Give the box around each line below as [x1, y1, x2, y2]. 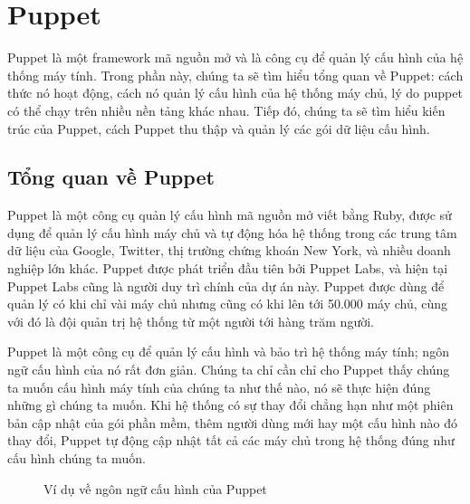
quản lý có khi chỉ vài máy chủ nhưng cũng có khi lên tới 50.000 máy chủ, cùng [7, 294, 448, 313]
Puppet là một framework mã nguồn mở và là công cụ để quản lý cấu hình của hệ [7, 48, 464, 67]
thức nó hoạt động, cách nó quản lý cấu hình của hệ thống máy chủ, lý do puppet [7, 83, 463, 102]
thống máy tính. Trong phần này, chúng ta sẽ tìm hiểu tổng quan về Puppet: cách [7, 65, 464, 84]
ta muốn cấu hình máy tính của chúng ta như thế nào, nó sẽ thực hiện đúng [7, 377, 431, 396]
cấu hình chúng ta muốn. [7, 449, 146, 468]
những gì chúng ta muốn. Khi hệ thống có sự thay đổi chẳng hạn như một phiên [7, 395, 454, 414]
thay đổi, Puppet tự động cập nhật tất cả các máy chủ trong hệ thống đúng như [7, 431, 455, 450]
